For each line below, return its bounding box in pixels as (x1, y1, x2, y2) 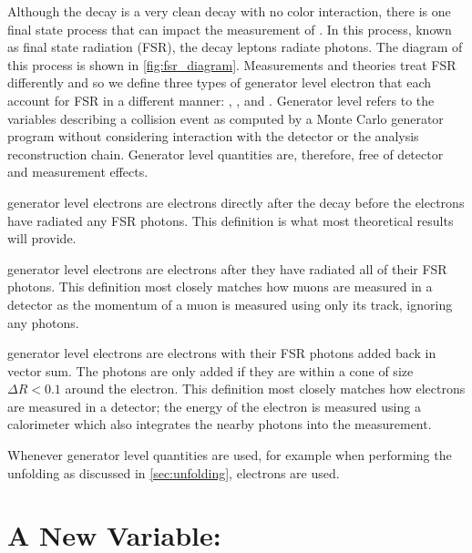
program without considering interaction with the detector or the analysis (7, 127, 419, 146)
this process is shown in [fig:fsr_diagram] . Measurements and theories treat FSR (7, 55, 457, 74)
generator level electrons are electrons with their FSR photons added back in (7, 343, 436, 363)
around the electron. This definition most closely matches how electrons (65, 379, 466, 398)
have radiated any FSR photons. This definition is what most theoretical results (7, 210, 454, 230)
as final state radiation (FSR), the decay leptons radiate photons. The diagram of (7, 37, 463, 56)
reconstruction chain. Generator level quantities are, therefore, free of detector (7, 144, 444, 163)
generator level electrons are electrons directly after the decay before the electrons (7, 192, 465, 211)
